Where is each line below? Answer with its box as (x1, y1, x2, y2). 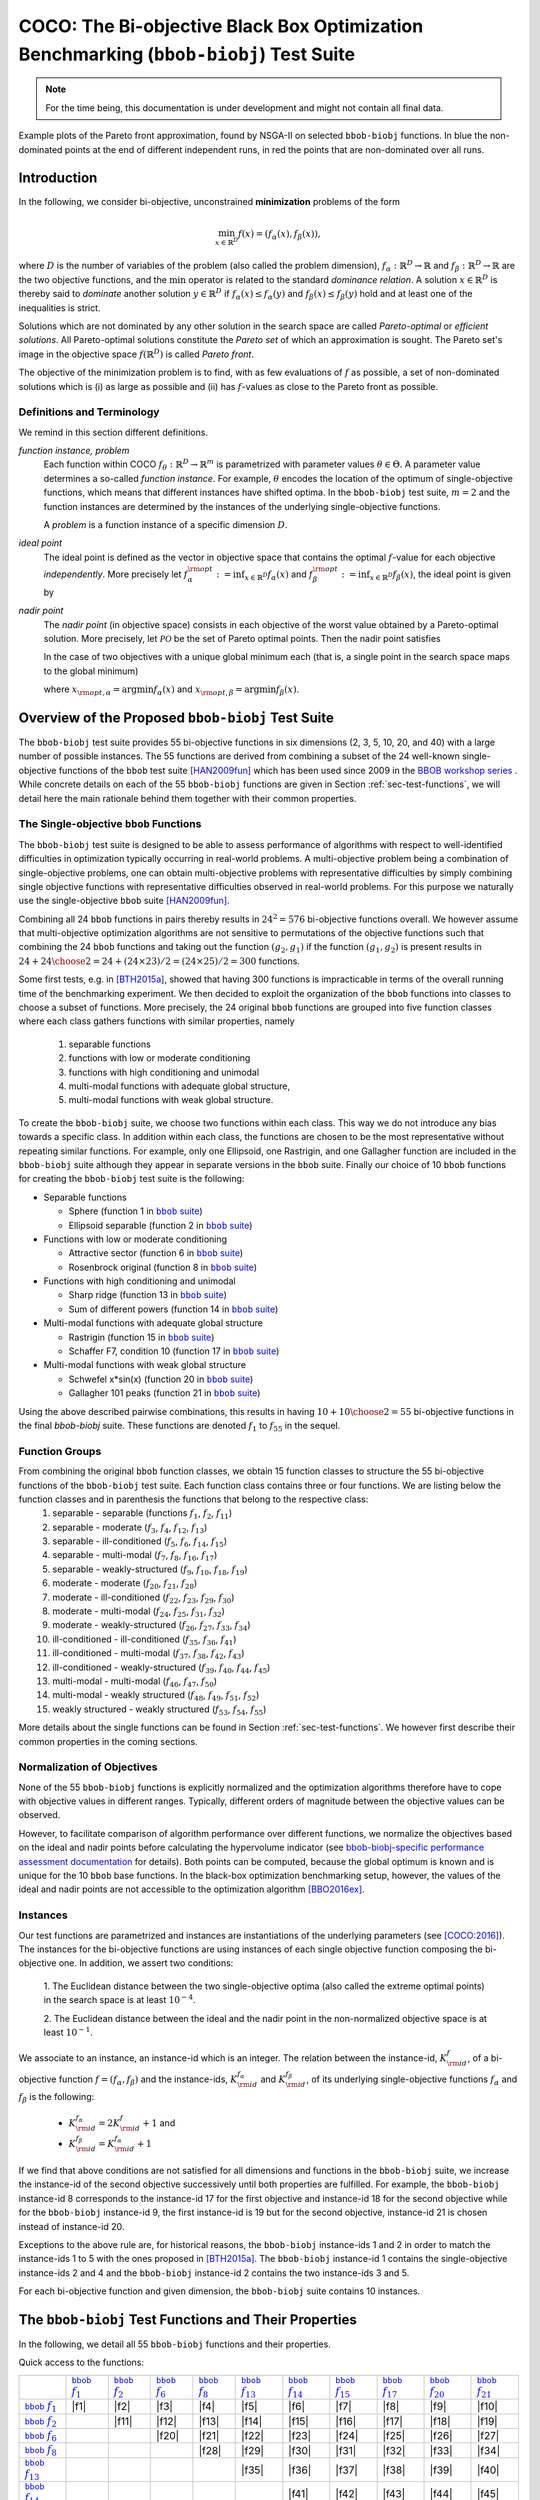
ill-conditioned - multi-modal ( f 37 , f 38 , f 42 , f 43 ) (52, 1647, 245, 1661)
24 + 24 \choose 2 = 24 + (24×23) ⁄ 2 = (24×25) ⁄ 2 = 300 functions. (18, 955, 300, 967)
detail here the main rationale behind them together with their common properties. (18, 792, 357, 804)
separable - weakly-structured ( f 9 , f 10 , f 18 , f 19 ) (52, 1563, 249, 1577)
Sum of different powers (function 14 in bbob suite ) (68, 1303, 279, 1315)
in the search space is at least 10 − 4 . (43, 1993, 196, 2006)
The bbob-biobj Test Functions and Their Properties (18, 2311, 357, 2328)
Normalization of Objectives (18, 1760, 158, 1774)
